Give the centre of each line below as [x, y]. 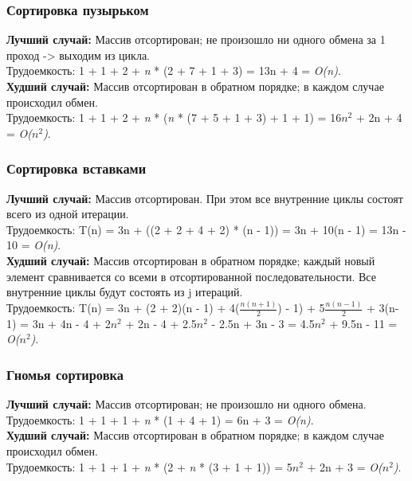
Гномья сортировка [65, 374]
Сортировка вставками [77, 168]
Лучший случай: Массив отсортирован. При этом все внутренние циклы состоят [205, 198]
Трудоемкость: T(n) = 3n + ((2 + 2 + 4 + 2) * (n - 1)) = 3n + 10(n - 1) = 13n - [206, 229]
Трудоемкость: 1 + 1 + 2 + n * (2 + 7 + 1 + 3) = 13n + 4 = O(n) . [174, 70]
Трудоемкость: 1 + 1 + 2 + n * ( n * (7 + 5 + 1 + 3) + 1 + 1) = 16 [174, 117]
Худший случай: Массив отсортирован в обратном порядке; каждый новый [191, 260]
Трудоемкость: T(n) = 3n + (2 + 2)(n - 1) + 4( [123, 308]
